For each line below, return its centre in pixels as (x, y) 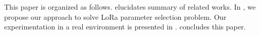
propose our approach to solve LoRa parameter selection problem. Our (115, 16)
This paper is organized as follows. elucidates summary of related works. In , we (130, 7)
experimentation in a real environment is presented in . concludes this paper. (125, 27)
